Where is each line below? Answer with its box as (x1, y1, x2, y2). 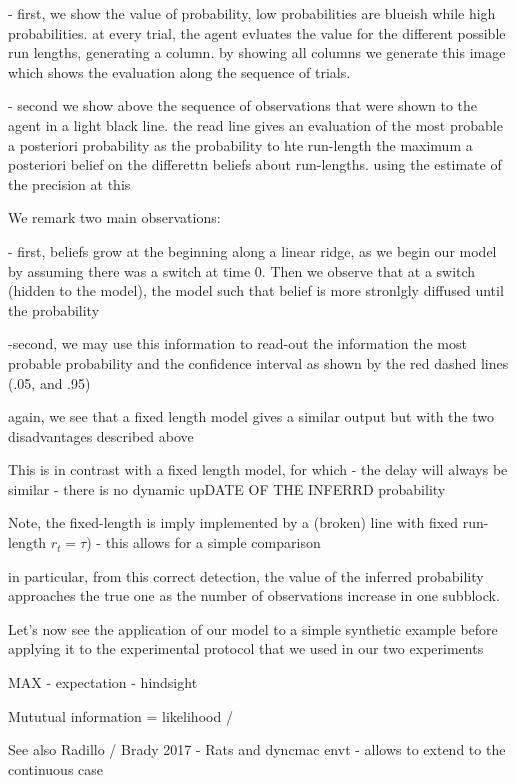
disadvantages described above (8, 425, 194, 446)
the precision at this (8, 173, 131, 194)
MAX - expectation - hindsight (8, 672, 198, 693)
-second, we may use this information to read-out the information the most (8, 333, 467, 354)
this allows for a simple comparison (105, 532, 321, 553)
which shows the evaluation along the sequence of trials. (8, 61, 351, 82)
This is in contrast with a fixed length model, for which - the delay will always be (8, 459, 508, 480)
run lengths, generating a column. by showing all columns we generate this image (8, 42, 506, 63)
